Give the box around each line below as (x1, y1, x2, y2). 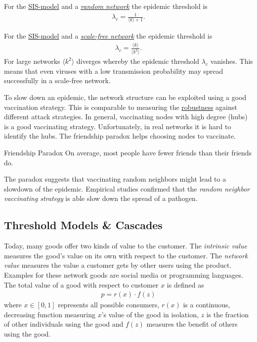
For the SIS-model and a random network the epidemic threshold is (4, 1, 208, 11)
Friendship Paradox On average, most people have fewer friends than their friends (4, 147, 252, 158)
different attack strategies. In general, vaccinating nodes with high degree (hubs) (4, 111, 248, 122)
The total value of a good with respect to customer (4, 279, 159, 290)
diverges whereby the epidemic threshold (76, 56, 200, 66)
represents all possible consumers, (58, 299, 160, 310)
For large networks (4, 56, 60, 66)
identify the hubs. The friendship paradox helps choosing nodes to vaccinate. (4, 131, 236, 141)
